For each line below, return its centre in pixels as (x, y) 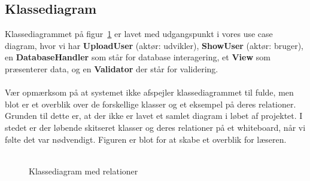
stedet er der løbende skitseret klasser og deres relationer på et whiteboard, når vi (155, 127)
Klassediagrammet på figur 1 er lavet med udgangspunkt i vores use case (139, 34)
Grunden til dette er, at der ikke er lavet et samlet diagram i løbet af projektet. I (154, 116)
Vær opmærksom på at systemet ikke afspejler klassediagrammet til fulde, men (149, 92)
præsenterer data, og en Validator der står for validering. (112, 68)
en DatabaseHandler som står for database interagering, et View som (138, 57)
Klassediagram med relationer (83, 171)
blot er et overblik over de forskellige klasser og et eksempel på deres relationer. (151, 104)
